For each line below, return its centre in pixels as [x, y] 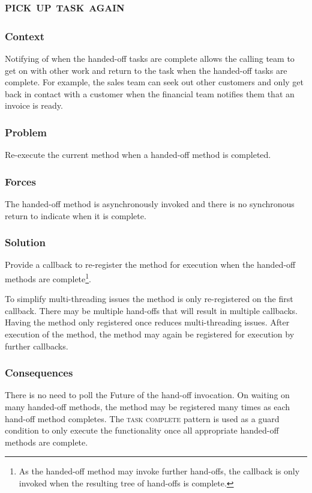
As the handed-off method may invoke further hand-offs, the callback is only [159, 471]
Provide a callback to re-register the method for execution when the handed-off [150, 265]
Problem [26, 132]
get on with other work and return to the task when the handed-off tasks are [146, 70]
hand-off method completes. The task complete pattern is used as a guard [142, 418]
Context [25, 36]
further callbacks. [37, 346]
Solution [25, 242]
